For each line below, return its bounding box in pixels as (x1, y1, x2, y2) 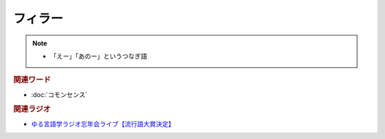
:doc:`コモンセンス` (31, 90, 88, 99)
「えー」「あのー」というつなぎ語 (50, 52, 148, 60)
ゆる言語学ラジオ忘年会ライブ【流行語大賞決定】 (31, 119, 175, 128)
